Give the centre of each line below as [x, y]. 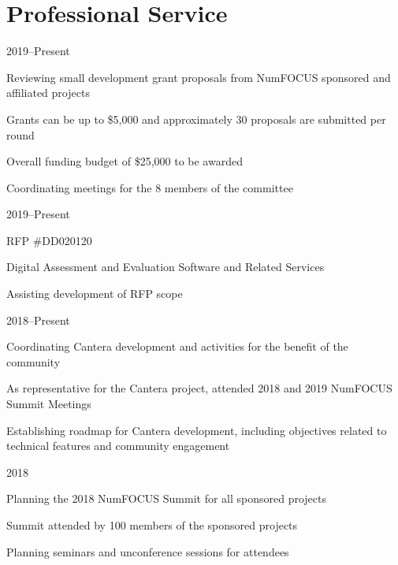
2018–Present [38, 320]
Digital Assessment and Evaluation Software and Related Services [166, 267]
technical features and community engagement [118, 446]
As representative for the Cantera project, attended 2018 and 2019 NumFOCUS [199, 388]
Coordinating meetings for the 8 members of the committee [150, 187]
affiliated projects [48, 93]
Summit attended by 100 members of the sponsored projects [152, 525]
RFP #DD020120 [49, 240]
